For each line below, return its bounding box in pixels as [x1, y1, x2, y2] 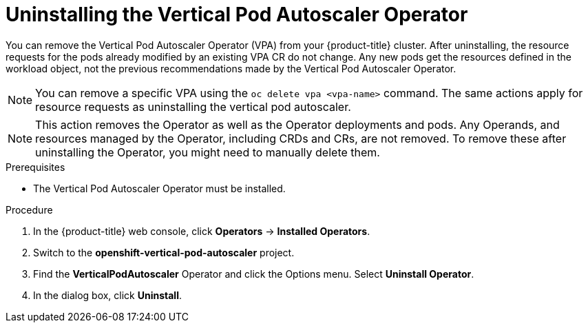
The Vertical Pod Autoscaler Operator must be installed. [33, 182, 286, 194]
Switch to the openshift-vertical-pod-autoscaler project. [33, 246, 295, 258]
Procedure [6, 203, 53, 216]
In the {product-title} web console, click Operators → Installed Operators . [33, 225, 370, 237]
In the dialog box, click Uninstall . [33, 289, 182, 301]
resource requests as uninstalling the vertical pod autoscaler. [35, 99, 351, 114]
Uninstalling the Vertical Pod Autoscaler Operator [6, 3, 468, 26]
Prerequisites [6, 161, 65, 173]
